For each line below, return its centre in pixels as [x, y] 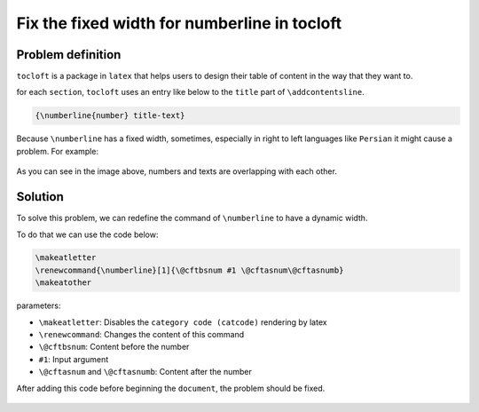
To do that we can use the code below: [87, 234]
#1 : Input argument [74, 359]
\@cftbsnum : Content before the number [114, 347]
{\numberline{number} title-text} [110, 116]
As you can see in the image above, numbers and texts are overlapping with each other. [177, 171]
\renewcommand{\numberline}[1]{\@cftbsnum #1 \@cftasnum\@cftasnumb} [189, 270]
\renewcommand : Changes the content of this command [141, 335]
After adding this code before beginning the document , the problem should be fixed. [171, 388]
